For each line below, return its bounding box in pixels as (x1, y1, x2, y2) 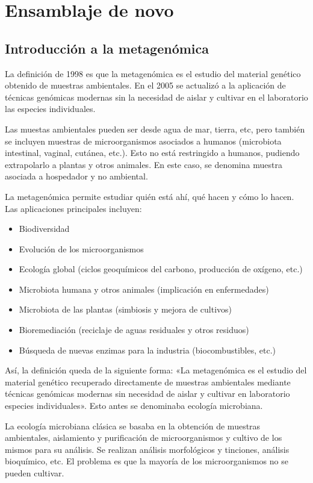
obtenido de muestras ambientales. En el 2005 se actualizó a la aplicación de (5, 79, 286, 92)
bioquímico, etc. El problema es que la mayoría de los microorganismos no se (5, 455, 288, 467)
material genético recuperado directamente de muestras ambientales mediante (5, 375, 291, 388)
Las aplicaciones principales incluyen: (5, 202, 142, 214)
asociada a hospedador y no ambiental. (5, 170, 148, 182)
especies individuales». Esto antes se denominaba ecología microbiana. (5, 399, 263, 412)
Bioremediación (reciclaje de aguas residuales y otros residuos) (19, 323, 249, 336)
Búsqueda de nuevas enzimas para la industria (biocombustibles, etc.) (19, 343, 276, 356)
